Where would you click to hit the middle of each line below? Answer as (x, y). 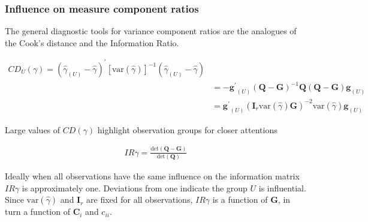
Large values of (33, 129)
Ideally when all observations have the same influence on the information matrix (152, 175)
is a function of (240, 199)
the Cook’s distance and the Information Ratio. (92, 42)
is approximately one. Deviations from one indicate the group (135, 187)
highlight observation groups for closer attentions (187, 129)
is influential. (282, 187)
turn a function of (37, 211)
